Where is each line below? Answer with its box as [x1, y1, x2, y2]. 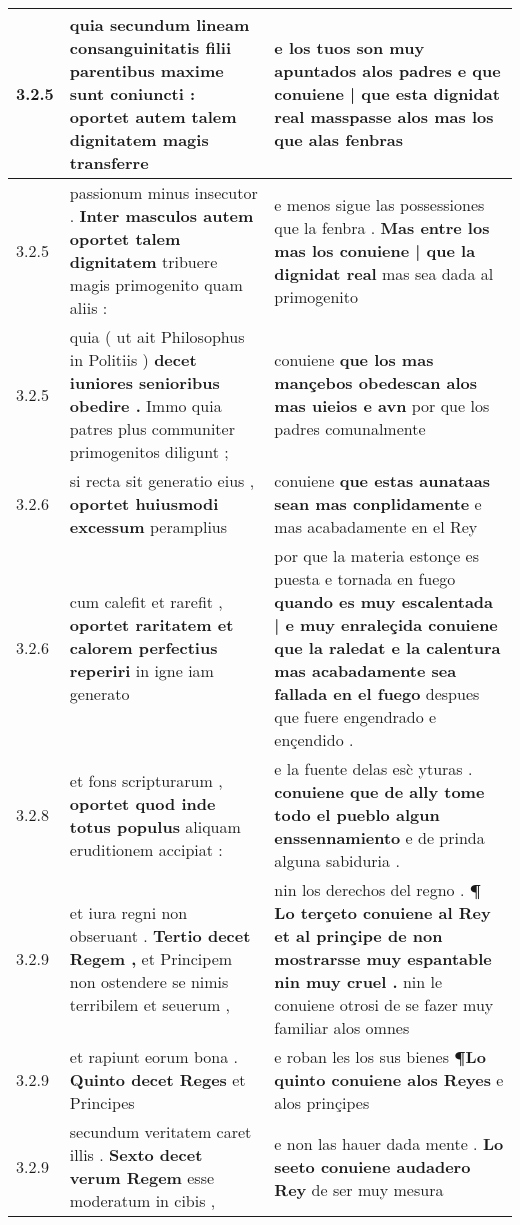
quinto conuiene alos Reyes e [274, 1068, 504, 1091]
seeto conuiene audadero [274, 1154, 471, 1178]
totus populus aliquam [69, 814, 241, 838]
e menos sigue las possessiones [274, 192, 485, 216]
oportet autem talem [69, 105, 237, 128]
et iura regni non [69, 901, 188, 924]
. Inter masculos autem [69, 204, 254, 227]
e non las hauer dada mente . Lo [274, 1131, 504, 1155]
